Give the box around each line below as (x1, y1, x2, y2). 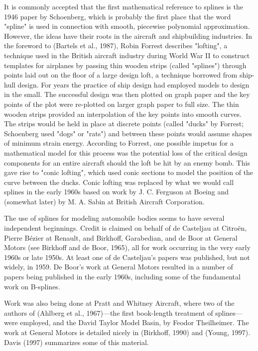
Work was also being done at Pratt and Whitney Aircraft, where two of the (4, 298, 235, 308)
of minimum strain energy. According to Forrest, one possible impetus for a (4, 138, 234, 148)
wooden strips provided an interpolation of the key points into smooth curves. (4, 108, 242, 119)
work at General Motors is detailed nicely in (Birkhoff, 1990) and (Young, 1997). (4, 327, 251, 337)
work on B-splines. (4, 281, 60, 291)
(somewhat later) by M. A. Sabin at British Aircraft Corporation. (4, 196, 205, 206)
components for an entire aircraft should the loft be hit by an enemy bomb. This (4, 157, 250, 168)
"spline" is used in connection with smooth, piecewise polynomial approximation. (4, 21, 250, 31)
